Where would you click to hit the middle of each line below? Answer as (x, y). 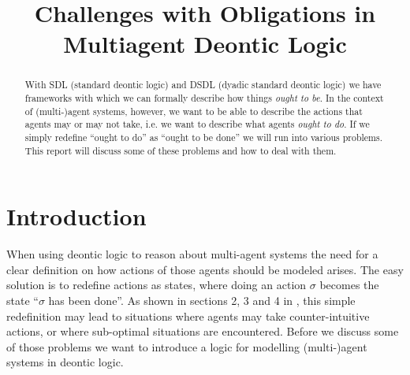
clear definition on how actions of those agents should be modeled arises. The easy (205, 269)
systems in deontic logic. (65, 362)
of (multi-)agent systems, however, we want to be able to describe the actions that (194, 111)
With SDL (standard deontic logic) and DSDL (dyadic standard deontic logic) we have (203, 85)
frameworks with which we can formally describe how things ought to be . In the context (204, 98)
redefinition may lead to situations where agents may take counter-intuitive (188, 316)
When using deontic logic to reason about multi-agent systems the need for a (192, 254)
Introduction (76, 216)
